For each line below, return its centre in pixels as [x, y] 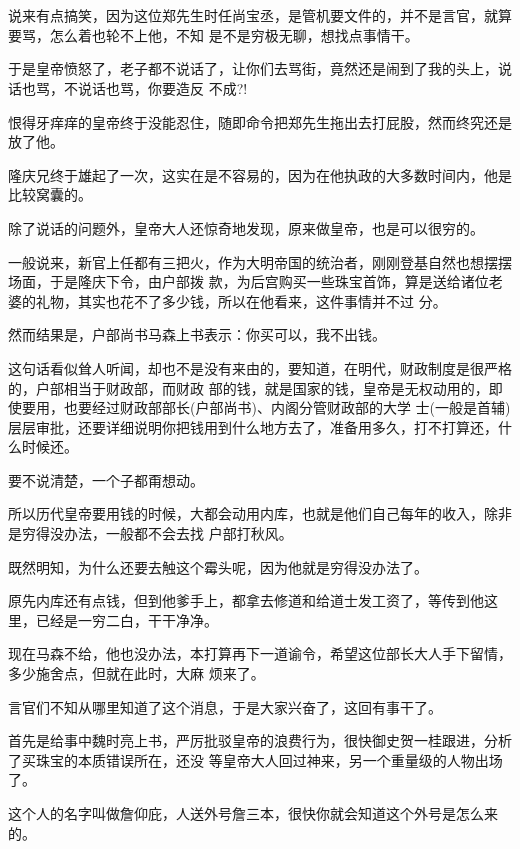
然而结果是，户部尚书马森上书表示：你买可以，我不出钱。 [197, 334]
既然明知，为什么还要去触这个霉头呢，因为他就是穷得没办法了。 [218, 566]
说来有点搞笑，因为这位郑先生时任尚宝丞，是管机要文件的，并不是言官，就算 [260, 15]
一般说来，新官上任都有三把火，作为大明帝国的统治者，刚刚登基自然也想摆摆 [260, 261]
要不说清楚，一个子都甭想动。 [106, 479]
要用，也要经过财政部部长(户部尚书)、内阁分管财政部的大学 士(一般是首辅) [266, 407]
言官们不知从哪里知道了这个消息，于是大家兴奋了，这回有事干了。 [225, 706]
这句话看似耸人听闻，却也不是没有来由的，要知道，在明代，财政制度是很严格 [260, 367]
